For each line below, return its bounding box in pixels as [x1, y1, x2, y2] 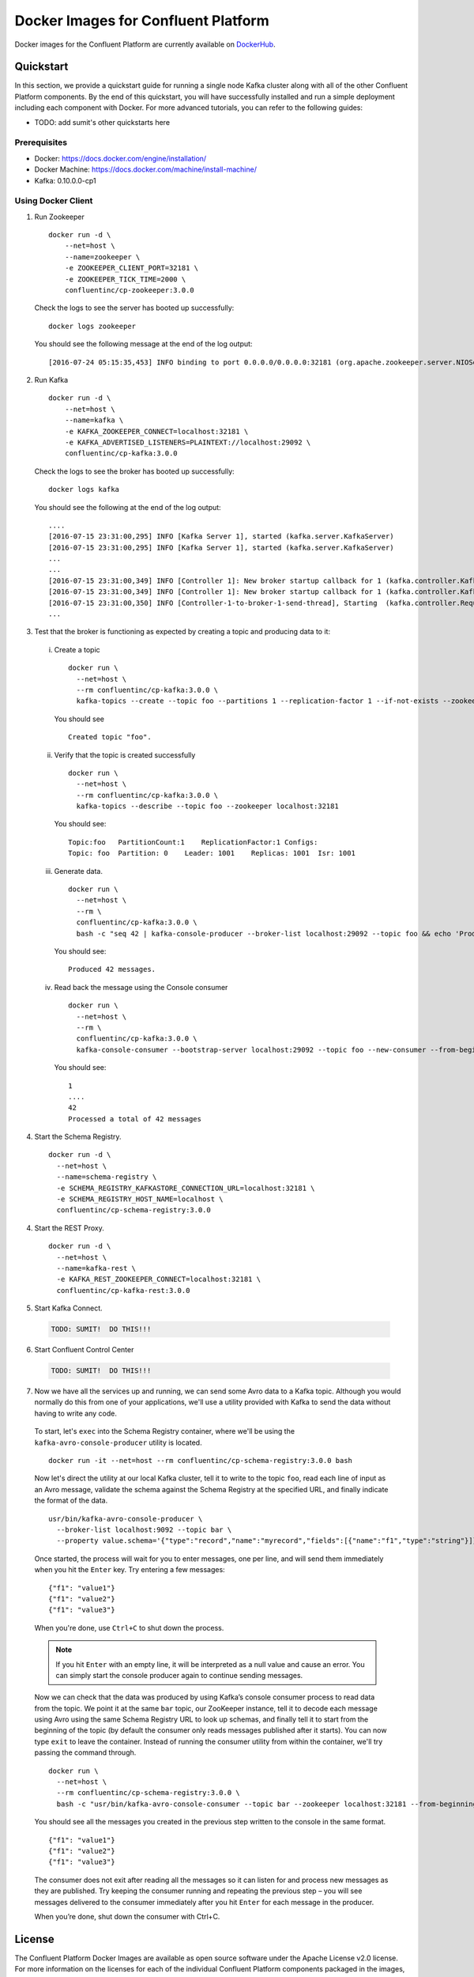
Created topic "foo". [68, 732, 152, 742]
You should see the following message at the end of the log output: [34, 339, 253, 349]
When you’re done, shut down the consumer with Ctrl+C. [34, 1911, 220, 1921]
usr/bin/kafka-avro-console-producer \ [48, 1514, 203, 1523]
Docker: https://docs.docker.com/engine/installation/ [34, 153, 207, 163]
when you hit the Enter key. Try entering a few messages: [34, 1565, 225, 1574]
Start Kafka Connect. [34, 1303, 103, 1313]
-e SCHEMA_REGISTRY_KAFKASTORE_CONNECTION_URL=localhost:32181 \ [56, 1183, 315, 1193]
